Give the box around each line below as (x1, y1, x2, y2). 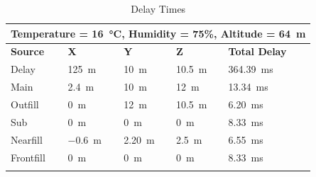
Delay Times (131, 1, 186, 16)
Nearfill (11, 132, 43, 147)
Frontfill (11, 149, 45, 164)
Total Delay (228, 44, 287, 59)
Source (11, 44, 45, 59)
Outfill (11, 96, 39, 111)
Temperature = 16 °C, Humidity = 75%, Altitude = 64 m (11, 25, 306, 40)
